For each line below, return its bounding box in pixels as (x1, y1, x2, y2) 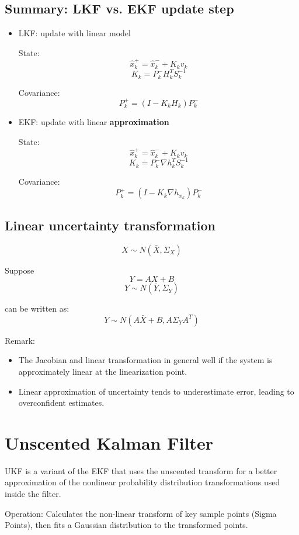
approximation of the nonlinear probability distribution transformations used (5, 476, 280, 488)
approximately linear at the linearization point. (18, 365, 187, 377)
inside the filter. (5, 488, 61, 500)
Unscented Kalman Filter (5, 430, 213, 454)
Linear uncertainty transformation (5, 216, 215, 234)
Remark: (5, 334, 35, 346)
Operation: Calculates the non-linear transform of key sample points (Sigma (5, 507, 277, 519)
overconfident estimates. (18, 396, 105, 409)
